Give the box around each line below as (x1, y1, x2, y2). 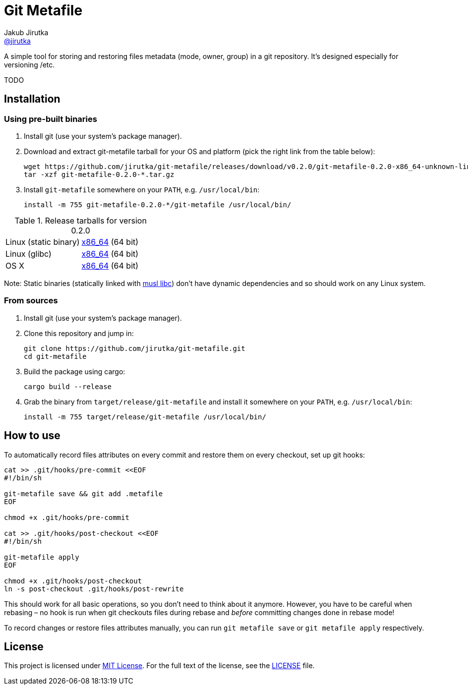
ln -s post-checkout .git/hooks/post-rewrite (4, 584, 184, 593)
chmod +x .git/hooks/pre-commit (4, 513, 129, 521)
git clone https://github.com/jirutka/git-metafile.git (24, 344, 245, 352)
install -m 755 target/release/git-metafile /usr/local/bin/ (24, 412, 266, 421)
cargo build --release (24, 382, 112, 391)
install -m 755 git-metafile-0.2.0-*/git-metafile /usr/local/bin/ (24, 200, 292, 209)
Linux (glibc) (5, 248, 52, 259)
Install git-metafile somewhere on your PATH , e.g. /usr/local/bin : (24, 185, 260, 194)
